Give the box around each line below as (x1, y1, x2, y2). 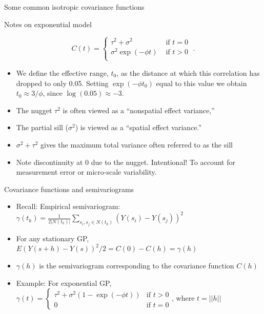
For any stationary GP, (16, 233, 89, 243)
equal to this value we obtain (156, 77, 247, 88)
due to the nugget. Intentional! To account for (91, 156, 235, 167)
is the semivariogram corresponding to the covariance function (39, 260, 234, 270)
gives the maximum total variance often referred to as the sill (40, 139, 233, 150)
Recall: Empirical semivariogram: (16, 201, 120, 212)
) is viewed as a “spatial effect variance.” (75, 122, 202, 133)
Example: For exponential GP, (16, 277, 112, 288)
